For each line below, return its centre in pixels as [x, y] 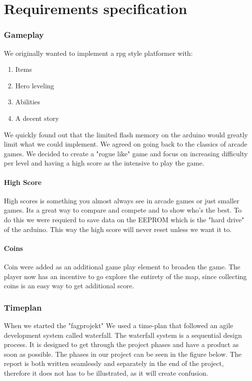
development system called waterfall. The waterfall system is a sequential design [123, 335]
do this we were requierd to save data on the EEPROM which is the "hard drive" [124, 219]
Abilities [28, 102]
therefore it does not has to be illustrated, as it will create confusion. [106, 373]
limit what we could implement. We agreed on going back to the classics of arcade [126, 144]
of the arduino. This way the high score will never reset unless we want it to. [118, 229]
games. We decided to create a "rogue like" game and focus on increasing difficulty [126, 153]
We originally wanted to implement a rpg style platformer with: [98, 53]
